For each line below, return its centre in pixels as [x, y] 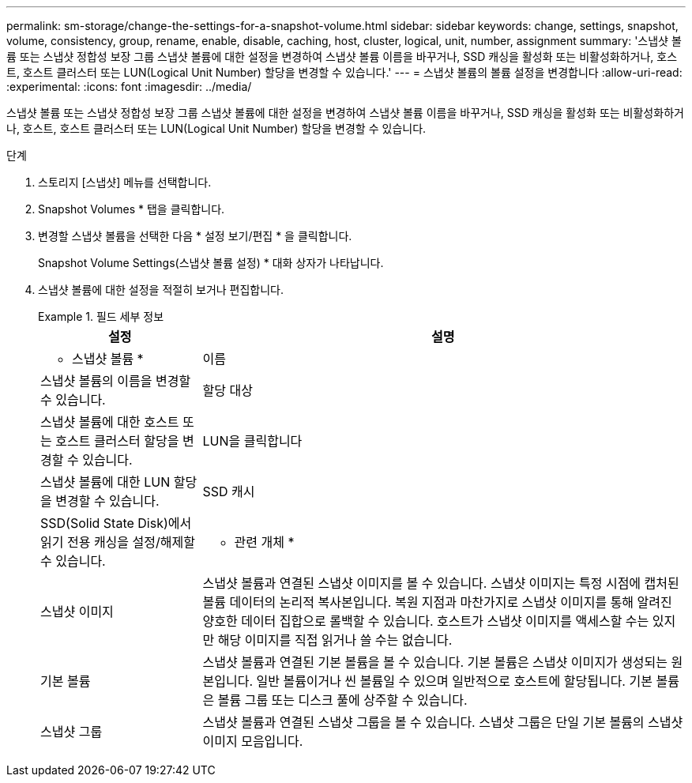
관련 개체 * [264, 542]
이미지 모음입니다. [253, 741]
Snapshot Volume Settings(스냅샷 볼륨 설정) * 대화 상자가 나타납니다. [211, 263]
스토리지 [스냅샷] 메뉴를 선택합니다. [125, 182]
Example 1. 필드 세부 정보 [101, 316]
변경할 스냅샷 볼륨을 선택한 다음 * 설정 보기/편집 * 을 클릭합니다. [195, 236]
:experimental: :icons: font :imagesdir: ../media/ [129, 87]
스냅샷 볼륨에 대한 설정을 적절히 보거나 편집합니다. [161, 290]
